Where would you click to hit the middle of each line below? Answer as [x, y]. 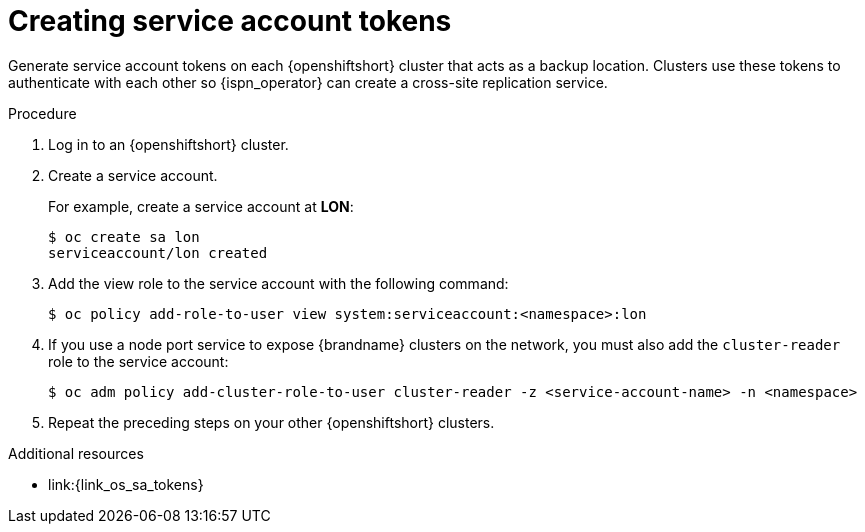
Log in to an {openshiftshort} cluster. [168, 144]
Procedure [42, 113]
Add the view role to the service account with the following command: [278, 283]
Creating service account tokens [230, 21]
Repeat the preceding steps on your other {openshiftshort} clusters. [271, 422]
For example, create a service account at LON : [201, 206]
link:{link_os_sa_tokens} [126, 484]
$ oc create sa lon [124, 236]
